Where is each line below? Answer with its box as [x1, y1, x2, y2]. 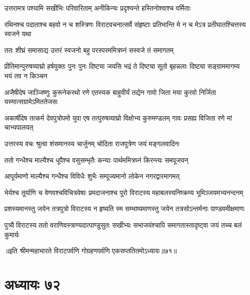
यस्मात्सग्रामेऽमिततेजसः [4, 96, 58, 107]
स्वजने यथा [4, 29, 31, 39]
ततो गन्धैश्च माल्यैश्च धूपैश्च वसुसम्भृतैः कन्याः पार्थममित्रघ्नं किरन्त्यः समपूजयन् [4, 155, 189, 165]
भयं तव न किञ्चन [4, 70, 48, 80]
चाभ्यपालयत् [4, 122, 33, 132]
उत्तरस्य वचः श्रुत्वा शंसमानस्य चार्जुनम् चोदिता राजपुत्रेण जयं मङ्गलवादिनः [4, 138, 180, 148]
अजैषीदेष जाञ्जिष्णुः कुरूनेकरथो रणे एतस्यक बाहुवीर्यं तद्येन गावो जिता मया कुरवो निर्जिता [4, 87, 216, 97]
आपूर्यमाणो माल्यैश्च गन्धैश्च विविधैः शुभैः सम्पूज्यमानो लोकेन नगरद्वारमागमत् [4, 171, 180, 181]
